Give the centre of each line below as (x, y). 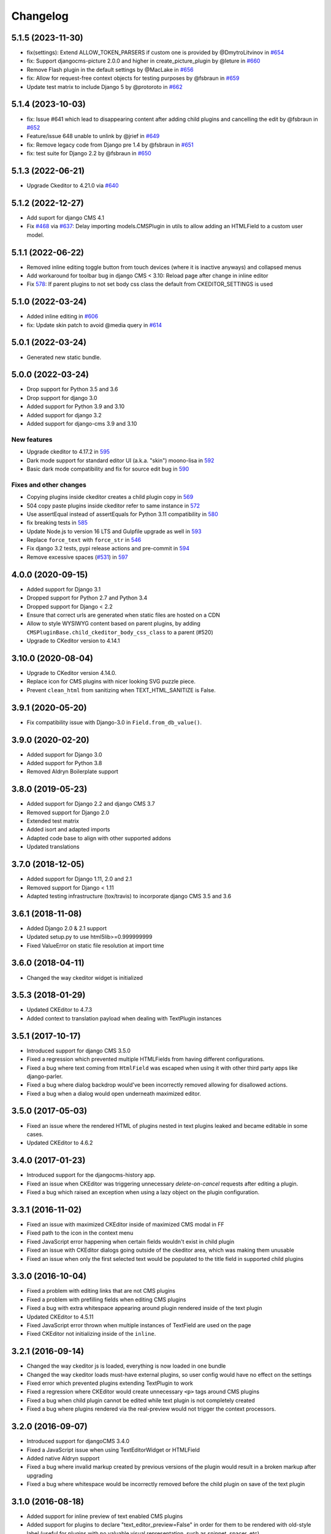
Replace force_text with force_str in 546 (84, 540)
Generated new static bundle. (64, 357)
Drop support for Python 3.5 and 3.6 (72, 389)
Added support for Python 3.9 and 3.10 (76, 407)
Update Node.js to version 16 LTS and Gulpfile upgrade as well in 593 (114, 531)
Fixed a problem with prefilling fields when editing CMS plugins (106, 1299)
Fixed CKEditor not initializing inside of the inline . (91, 1334)
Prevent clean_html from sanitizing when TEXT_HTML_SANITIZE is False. (121, 690)
